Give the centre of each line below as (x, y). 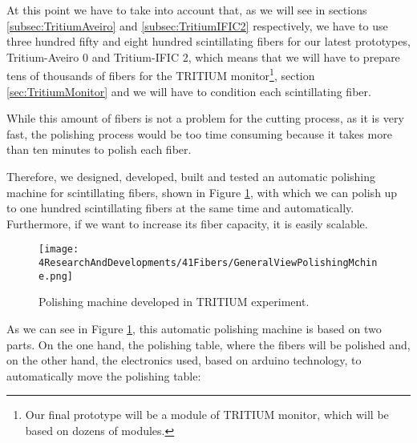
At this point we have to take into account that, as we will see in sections (187, 10)
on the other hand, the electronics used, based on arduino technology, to (184, 360)
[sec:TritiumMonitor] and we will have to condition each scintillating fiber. (189, 91)
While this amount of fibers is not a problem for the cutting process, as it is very (205, 118)
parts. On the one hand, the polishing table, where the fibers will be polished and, (208, 344)
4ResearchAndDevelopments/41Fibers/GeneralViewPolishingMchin (208, 263)
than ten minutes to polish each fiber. (99, 149)
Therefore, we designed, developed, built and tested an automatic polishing (191, 176)
